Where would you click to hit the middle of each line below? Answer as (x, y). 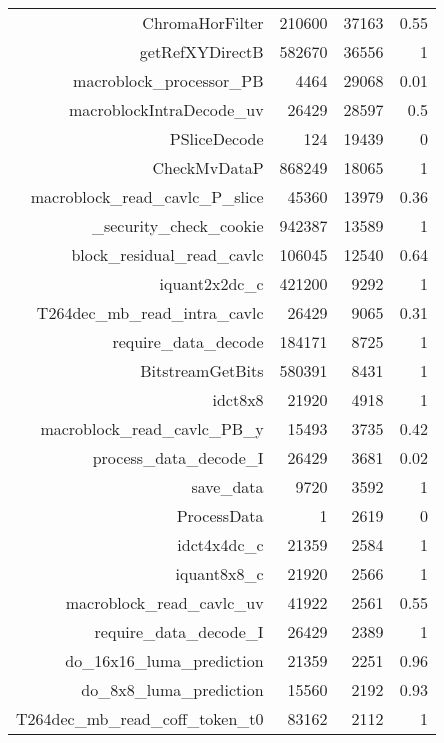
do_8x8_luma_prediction (172, 689)
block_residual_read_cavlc (167, 254)
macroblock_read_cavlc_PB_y (152, 428)
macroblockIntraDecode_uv (166, 109)
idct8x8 (238, 399)
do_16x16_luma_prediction (164, 660)
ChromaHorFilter (203, 22)
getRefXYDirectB (201, 51)
